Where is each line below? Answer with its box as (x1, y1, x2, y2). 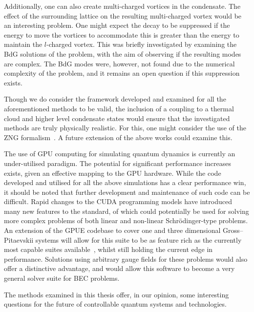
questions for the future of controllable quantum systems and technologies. (4, 299, 227, 309)
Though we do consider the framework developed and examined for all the (4, 94, 226, 104)
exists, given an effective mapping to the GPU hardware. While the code (4, 167, 221, 178)
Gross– (222, 225, 243, 235)
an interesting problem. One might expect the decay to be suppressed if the (4, 20, 230, 30)
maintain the (4, 39, 42, 49)
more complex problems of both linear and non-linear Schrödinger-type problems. (4, 215, 248, 226)
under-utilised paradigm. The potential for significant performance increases (4, 158, 231, 168)
